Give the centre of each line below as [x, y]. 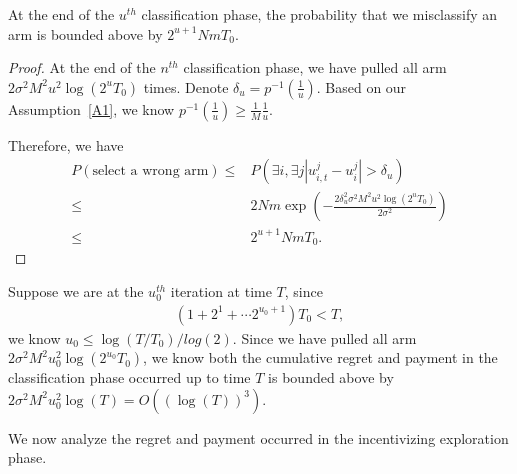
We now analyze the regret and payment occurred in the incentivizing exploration [258, 437]
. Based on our [361, 86]
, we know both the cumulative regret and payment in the [320, 357]
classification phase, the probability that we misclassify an [319, 14]
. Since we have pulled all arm [324, 337]
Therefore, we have [66, 144]
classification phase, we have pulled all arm [315, 67]
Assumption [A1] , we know [91, 108]
